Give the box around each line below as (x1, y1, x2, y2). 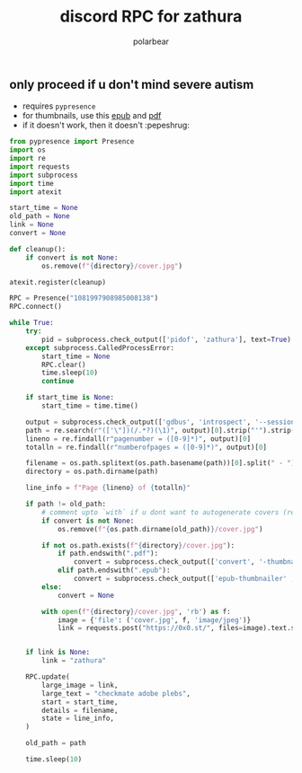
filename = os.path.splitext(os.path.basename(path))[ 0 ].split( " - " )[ (25, 459, 299, 468)
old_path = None (9, 212, 70, 221)
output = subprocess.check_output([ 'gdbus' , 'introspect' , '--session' (25, 417, 299, 426)
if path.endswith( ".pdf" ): (57, 549, 159, 558)
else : (41, 582, 63, 592)
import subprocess (9, 171, 78, 180)
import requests (9, 162, 70, 171)
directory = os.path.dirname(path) (25, 467, 159, 477)
